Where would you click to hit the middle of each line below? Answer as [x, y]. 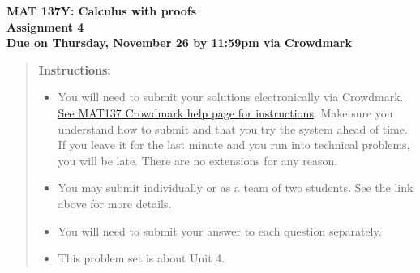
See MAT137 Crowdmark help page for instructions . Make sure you [225, 112]
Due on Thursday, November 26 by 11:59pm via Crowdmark [179, 43]
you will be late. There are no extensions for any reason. [198, 160]
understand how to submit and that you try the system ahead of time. [233, 128]
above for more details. [115, 203]
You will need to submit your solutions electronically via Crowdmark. [231, 97]
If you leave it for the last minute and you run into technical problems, [234, 145]
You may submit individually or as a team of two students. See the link [236, 188]
